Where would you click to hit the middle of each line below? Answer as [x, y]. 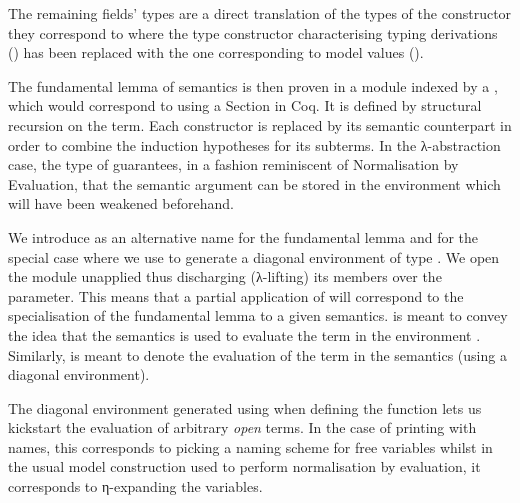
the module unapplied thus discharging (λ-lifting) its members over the [225, 276]
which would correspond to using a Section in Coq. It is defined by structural [245, 105]
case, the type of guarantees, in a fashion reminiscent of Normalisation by [233, 164]
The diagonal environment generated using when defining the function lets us [245, 407]
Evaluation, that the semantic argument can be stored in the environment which [254, 183]
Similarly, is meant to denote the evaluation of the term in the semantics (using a [257, 354]
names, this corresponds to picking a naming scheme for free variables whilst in [250, 446]
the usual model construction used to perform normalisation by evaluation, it [244, 466]
